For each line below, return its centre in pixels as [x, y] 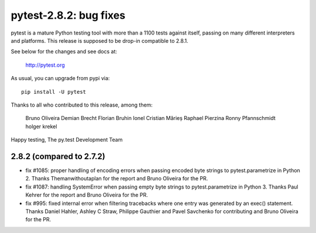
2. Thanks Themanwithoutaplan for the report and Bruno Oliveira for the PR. [117, 179]
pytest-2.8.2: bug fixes [68, 15]
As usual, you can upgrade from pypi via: [60, 78]
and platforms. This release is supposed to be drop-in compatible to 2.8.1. [99, 40]
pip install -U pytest [54, 92]
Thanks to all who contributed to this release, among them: [82, 105]
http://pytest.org [45, 65]
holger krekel [41, 126]
